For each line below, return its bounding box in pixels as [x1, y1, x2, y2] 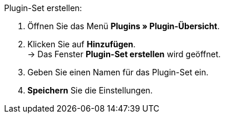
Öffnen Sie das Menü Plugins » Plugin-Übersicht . [27, 21, 220, 31]
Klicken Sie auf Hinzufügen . [27, 39, 136, 49]
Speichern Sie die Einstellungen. [27, 85, 153, 95]
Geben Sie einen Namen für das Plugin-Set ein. [27, 67, 209, 77]
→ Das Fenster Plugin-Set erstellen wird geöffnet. [27, 49, 221, 59]
